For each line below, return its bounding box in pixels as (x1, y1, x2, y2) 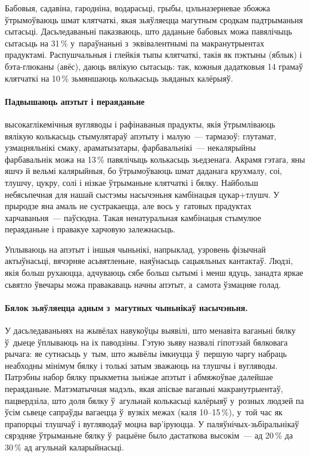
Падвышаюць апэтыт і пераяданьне (5, 95, 145, 107)
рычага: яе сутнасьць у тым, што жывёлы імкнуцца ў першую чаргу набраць (5, 347, 287, 360)
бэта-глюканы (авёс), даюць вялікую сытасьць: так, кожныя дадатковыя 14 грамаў (5, 60, 303, 72)
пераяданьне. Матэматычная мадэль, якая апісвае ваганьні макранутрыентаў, (5, 383, 283, 395)
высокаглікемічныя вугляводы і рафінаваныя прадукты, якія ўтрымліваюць (5, 117, 275, 130)
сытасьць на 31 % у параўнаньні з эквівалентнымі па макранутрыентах (5, 36, 265, 49)
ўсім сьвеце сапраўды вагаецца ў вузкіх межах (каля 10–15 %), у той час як (5, 406, 283, 418)
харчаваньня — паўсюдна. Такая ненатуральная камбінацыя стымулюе (5, 211, 261, 223)
